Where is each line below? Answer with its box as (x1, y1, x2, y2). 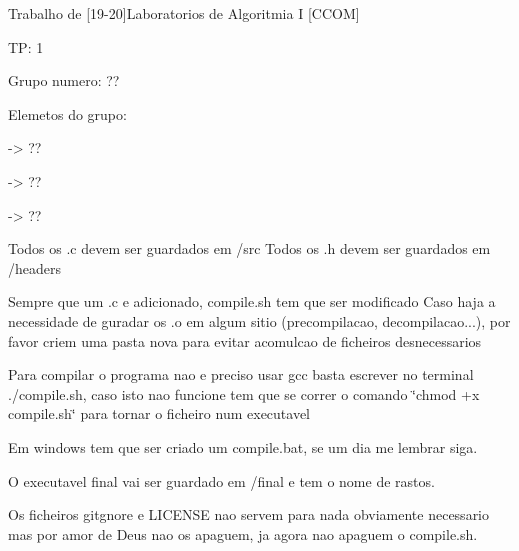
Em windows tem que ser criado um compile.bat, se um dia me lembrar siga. (8, 436, 478, 457)
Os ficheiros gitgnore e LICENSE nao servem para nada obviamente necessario (8, 504, 490, 525)
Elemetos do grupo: (8, 103, 127, 124)
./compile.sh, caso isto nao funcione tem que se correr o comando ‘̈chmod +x (8, 383, 480, 404)
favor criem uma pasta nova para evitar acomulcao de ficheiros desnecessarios (8, 330, 482, 351)
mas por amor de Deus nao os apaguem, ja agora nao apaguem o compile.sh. (8, 523, 478, 544)
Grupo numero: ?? (8, 70, 120, 91)
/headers (8, 257, 62, 278)
